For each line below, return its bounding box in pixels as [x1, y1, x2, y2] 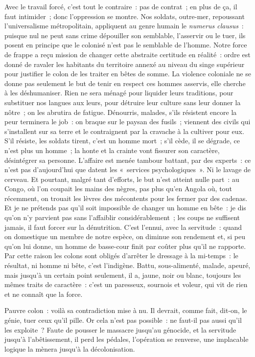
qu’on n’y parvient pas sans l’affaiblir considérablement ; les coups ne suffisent [4, 212, 240, 223]
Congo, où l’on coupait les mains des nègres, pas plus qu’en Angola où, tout [4, 183, 232, 194]
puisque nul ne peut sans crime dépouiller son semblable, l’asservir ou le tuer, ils [4, 30, 246, 40]
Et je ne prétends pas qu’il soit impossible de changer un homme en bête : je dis [4, 202, 246, 213]
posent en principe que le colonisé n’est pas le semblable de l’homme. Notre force [4, 40, 247, 50]
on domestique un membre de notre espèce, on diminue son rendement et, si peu [4, 231, 245, 242]
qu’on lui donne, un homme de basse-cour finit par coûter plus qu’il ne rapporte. [4, 241, 246, 251]
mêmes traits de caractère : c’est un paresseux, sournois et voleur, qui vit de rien [4, 279, 248, 290]
